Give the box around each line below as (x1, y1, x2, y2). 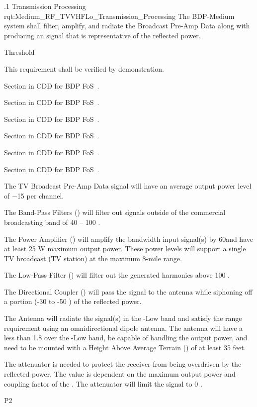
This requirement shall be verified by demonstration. (4, 63, 165, 74)
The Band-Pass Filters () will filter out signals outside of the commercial (4, 207, 226, 217)
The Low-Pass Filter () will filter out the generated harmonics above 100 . (4, 270, 230, 280)
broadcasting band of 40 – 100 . (4, 216, 100, 227)
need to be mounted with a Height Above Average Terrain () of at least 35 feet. (4, 342, 246, 352)
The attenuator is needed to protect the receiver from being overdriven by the (4, 359, 242, 369)
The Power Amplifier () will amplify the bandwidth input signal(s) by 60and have (4, 233, 253, 244)
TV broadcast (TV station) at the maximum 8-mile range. (4, 253, 182, 263)
